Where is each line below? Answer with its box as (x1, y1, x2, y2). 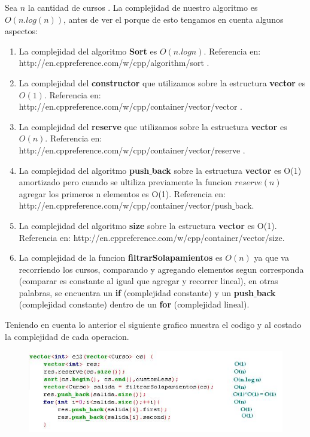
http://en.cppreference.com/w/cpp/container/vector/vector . (19, 100, 242, 113)
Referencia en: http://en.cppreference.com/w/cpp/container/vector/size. (19, 231, 285, 243)
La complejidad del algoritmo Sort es (19, 44, 157, 57)
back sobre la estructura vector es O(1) (151, 164, 302, 176)
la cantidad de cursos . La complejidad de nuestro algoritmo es (28, 1, 258, 13)
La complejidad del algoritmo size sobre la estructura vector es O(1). (19, 219, 277, 231)
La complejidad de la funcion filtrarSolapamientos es (19, 251, 223, 264)
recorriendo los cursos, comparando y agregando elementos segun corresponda (19, 263, 304, 275)
